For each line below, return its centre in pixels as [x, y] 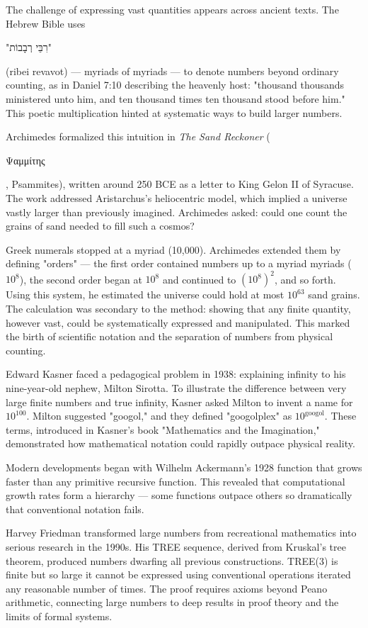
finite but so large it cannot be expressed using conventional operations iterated [178, 574]
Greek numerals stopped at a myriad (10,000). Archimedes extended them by [173, 249]
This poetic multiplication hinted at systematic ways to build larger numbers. [174, 112]
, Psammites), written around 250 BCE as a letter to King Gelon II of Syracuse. [180, 184]
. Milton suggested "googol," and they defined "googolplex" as [159, 416]
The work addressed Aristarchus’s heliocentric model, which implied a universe [177, 197]
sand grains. [334, 295]
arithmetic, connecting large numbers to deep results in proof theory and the [172, 602]
